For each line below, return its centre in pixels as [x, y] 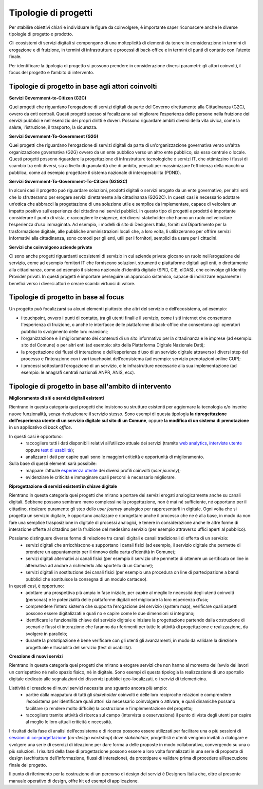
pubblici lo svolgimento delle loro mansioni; [65, 331]
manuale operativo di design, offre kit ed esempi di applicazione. [74, 781]
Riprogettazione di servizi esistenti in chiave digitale [63, 486]
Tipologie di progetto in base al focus [66, 297]
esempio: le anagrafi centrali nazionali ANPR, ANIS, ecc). [78, 372]
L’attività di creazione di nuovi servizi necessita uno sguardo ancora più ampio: [88, 688]
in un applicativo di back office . [41, 427]
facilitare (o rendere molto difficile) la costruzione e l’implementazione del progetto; [109, 708]
